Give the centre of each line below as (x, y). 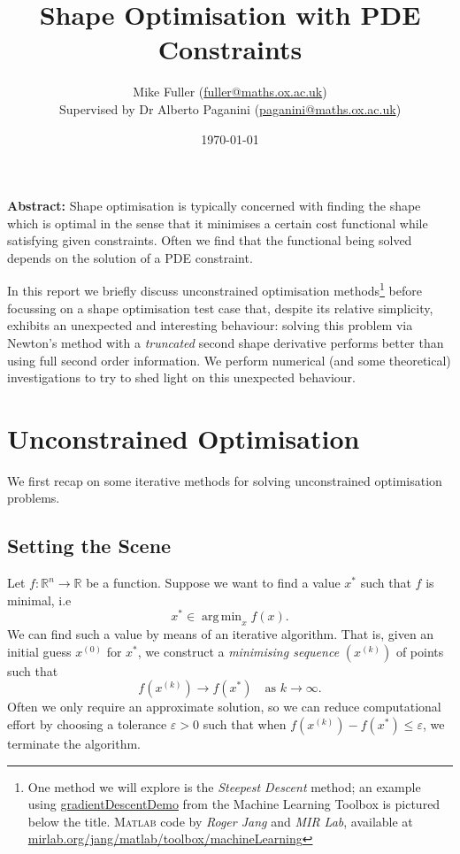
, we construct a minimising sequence (238, 651)
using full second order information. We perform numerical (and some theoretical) (229, 360)
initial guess (39, 651)
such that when (245, 724)
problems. (34, 498)
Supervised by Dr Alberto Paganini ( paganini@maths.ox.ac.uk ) (230, 108)
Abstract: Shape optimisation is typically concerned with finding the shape (214, 206)
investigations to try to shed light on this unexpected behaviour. (181, 377)
